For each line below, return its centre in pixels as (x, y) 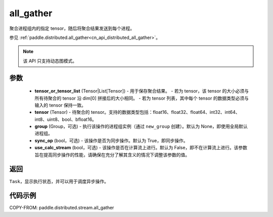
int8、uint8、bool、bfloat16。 (66, 119)
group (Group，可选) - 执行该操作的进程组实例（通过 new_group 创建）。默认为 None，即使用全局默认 (141, 126)
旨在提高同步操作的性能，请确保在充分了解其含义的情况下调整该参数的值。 (112, 155)
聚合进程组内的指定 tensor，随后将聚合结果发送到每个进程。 (72, 28)
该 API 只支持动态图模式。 (50, 61)
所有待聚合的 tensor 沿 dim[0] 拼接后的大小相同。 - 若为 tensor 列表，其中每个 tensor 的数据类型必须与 (142, 98)
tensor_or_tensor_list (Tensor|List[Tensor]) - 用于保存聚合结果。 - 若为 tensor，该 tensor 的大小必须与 (142, 91)
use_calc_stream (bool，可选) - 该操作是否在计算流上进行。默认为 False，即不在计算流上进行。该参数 (141, 148)
